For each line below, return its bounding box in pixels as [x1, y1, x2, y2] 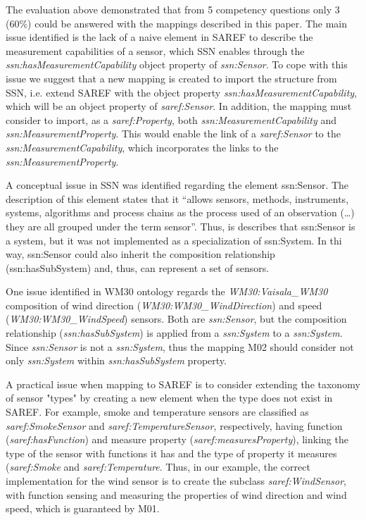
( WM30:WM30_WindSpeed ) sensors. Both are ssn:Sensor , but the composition [6, 311, 347, 326]
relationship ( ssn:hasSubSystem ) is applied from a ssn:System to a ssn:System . [6, 326, 343, 340]
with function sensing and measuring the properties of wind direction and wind [6, 487, 347, 502]
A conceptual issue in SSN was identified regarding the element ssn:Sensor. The [6, 178, 349, 192]
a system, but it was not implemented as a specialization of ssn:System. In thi [6, 233, 342, 247]
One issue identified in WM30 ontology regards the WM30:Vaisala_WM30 [6, 284, 328, 299]
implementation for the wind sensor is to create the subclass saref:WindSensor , [6, 473, 347, 488]
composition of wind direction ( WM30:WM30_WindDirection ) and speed [6, 297, 322, 312]
